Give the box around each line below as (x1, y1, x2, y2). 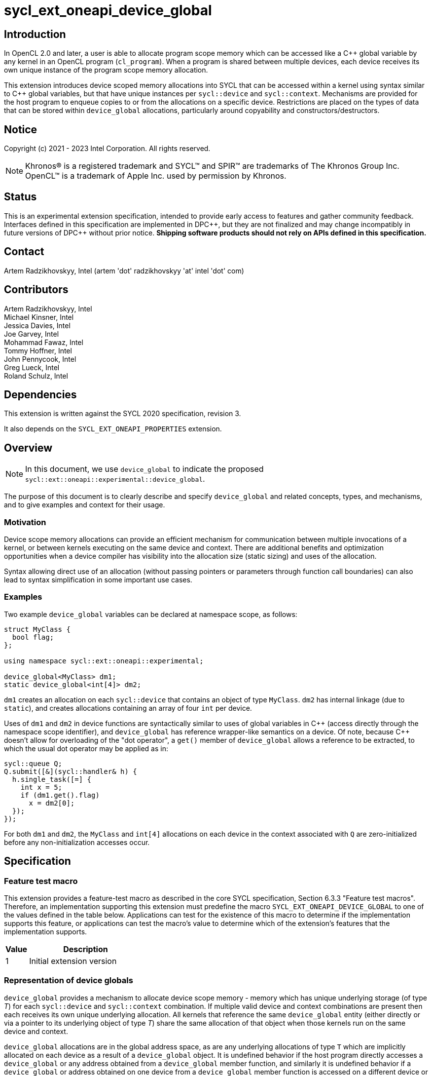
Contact (4, 245, 44, 258)
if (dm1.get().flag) (20, 791, 100, 799)
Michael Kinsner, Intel (4, 312, 74, 321)
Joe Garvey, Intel (4, 329, 59, 338)
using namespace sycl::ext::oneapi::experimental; (4, 656, 204, 665)
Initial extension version (29, 956, 117, 966)
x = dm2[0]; (29, 799, 75, 807)
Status (4, 191, 37, 203)
